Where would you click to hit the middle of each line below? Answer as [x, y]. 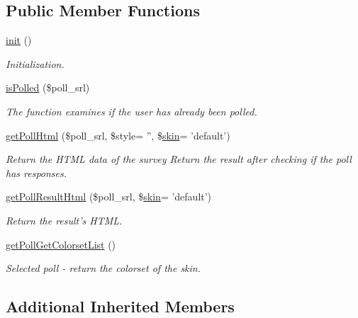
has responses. [37, 172]
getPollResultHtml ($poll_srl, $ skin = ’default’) [109, 197]
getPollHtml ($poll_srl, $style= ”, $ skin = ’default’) [118, 135]
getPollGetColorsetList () [61, 244]
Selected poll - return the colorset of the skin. [104, 268]
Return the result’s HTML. [64, 220]
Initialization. [35, 63]
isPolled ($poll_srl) [48, 87]
